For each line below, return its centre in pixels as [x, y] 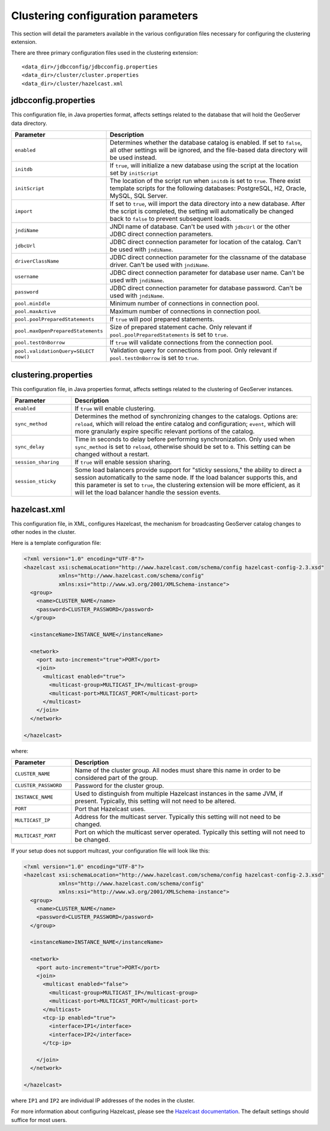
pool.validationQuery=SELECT [55, 351]
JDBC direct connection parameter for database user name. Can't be [207, 273]
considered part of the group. [116, 778]
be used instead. [133, 158]
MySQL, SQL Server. [139, 196]
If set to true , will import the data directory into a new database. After [208, 204]
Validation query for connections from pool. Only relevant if [193, 350]
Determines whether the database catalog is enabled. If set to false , [206, 143]
